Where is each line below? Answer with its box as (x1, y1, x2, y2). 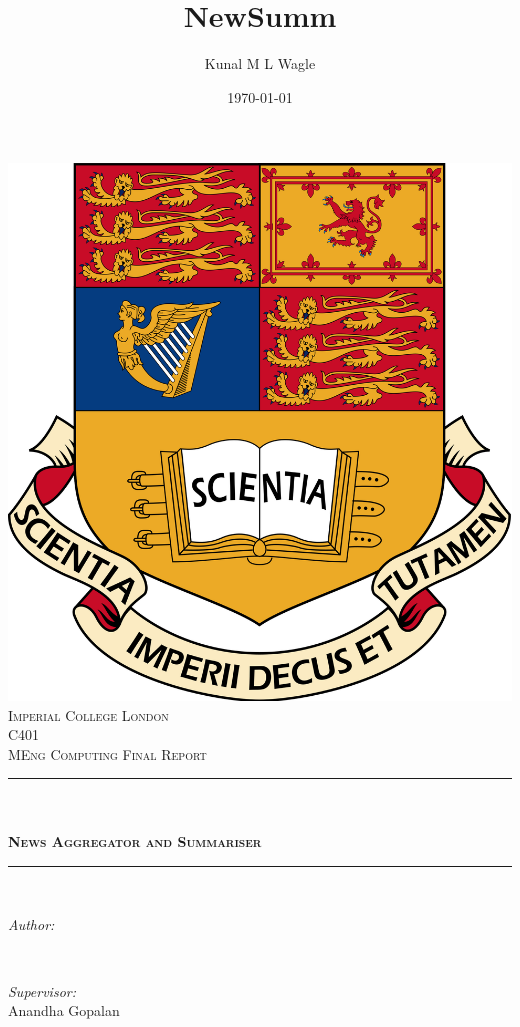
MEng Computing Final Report (8, 743, 207, 764)
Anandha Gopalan (8, 1000, 120, 1021)
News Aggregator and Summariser (8, 831, 262, 852)
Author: (8, 913, 55, 934)
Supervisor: (8, 980, 76, 1001)
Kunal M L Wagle (204, 53, 316, 74)
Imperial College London (8, 704, 169, 725)
